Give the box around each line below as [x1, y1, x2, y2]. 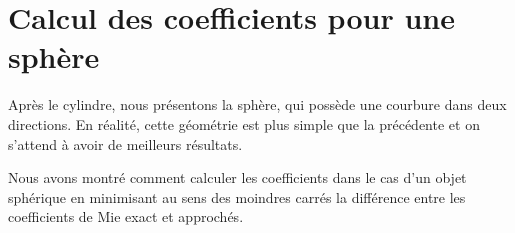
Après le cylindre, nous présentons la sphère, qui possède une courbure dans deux [8, 94, 507, 115]
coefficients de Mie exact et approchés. [8, 206, 244, 227]
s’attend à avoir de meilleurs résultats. [8, 133, 243, 154]
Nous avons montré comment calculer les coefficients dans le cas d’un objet [8, 167, 467, 188]
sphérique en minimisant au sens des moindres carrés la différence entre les [8, 186, 466, 207]
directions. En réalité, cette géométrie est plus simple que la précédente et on [8, 113, 480, 134]
